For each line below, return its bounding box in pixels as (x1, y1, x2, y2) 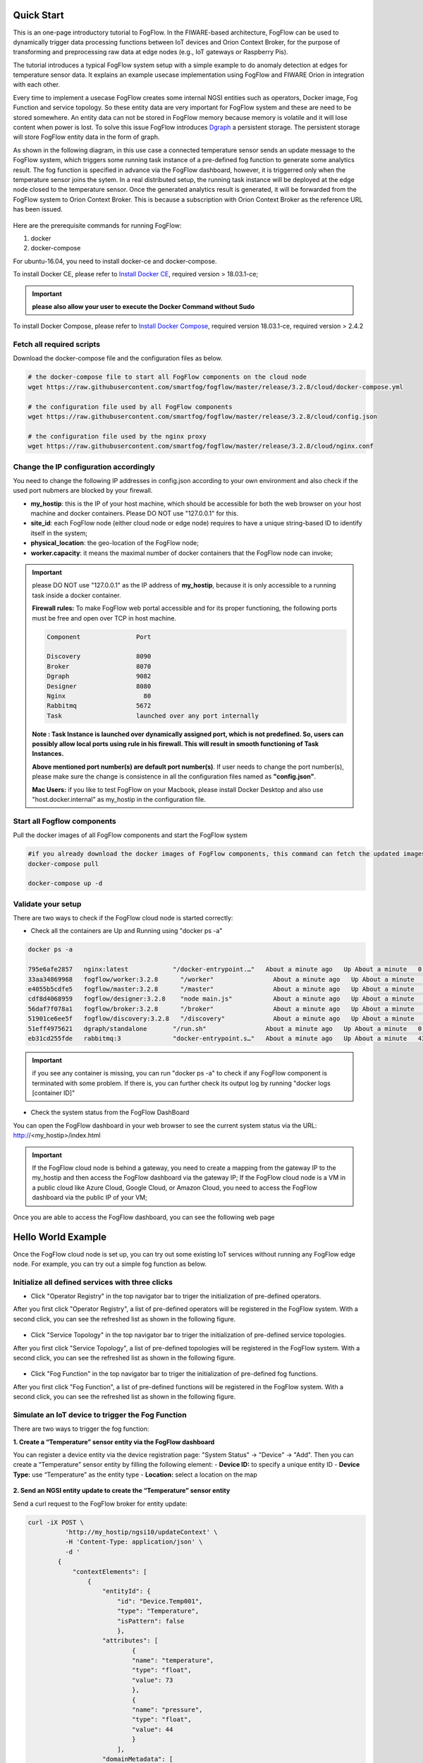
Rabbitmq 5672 (47, 702, 152, 710)
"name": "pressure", (131, 1706, 203, 1714)
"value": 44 (131, 1725, 173, 1733)
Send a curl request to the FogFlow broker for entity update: (13, 1499, 188, 1508)
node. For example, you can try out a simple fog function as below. (13, 1259, 207, 1268)
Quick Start (13, 9, 64, 21)
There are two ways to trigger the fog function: (13, 1425, 149, 1433)
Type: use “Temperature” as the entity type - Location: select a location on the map (13, 1470, 257, 1479)
